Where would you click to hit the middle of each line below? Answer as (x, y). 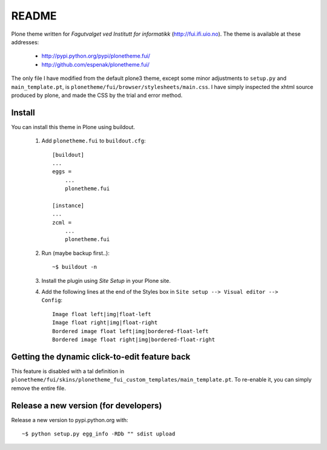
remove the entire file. (38, 388)
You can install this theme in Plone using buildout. (73, 127)
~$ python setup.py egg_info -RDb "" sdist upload (99, 434)
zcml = (62, 222)
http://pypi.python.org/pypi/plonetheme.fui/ (96, 56)
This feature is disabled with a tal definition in (68, 371)
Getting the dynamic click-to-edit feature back (101, 356)
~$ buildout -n (75, 267)
